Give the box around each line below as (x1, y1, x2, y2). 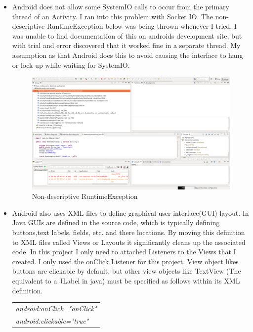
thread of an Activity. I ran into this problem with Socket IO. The (12, 11, 213, 21)
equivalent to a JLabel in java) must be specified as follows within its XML (12, 275, 240, 285)
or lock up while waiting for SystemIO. (12, 59, 130, 70)
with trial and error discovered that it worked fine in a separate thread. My (12, 40, 241, 50)
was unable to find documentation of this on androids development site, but (12, 30, 242, 41)
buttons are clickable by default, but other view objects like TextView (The (12, 266, 241, 276)
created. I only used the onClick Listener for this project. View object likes (12, 256, 239, 266)
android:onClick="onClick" (15, 303, 97, 313)
